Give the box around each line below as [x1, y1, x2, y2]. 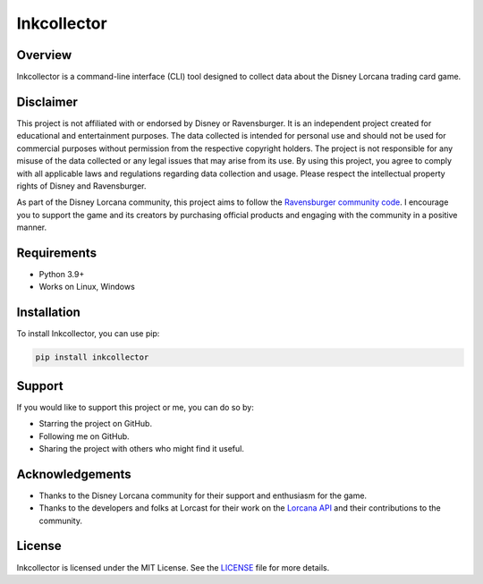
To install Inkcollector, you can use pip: [16, 328, 160, 339]
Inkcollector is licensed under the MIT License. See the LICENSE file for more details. [16, 562, 330, 572]
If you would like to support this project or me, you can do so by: [16, 402, 254, 412]
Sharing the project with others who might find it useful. [38, 443, 245, 453]
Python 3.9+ [38, 269, 85, 279]
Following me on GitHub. [38, 430, 130, 442]
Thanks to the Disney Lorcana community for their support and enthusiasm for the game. [38, 490, 367, 501]
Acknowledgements [16, 466, 131, 482]
